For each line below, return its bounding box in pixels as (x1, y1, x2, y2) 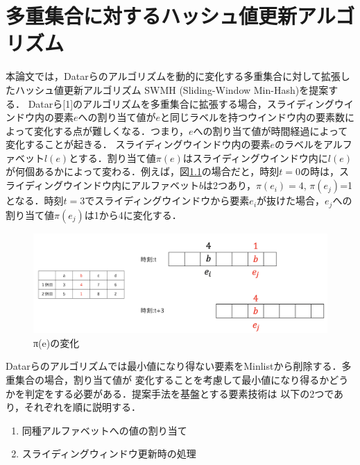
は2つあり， (203, 178, 256, 193)
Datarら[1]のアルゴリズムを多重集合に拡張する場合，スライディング (28, 96, 334, 111)
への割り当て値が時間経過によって (193, 123, 348, 138)
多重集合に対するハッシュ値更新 (6, 1, 298, 30)
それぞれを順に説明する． (24, 400, 142, 414)
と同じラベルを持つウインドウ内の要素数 (160, 110, 345, 124)
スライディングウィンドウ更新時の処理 (22, 446, 196, 461)
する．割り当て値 (78, 150, 156, 165)
